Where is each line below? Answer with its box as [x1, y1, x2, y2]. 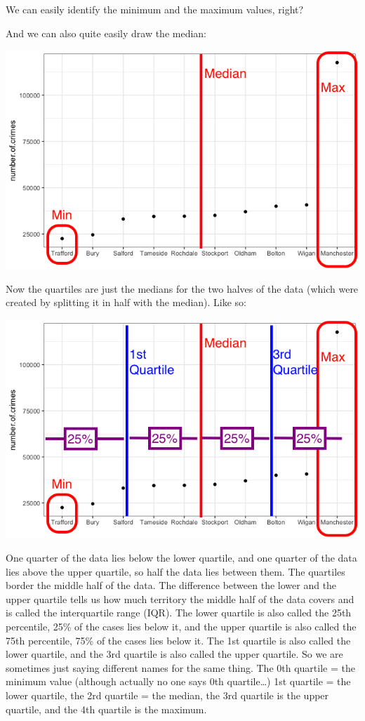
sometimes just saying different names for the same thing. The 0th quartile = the [6, 660, 355, 675]
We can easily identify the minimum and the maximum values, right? [6, 2, 304, 16]
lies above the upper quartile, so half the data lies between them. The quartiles [6, 564, 345, 578]
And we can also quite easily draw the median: [6, 25, 207, 40]
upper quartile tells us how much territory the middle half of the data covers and [6, 591, 354, 606]
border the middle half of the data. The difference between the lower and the [6, 578, 337, 593]
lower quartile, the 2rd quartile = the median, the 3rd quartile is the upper [6, 687, 329, 702]
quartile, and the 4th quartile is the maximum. [6, 701, 207, 716]
